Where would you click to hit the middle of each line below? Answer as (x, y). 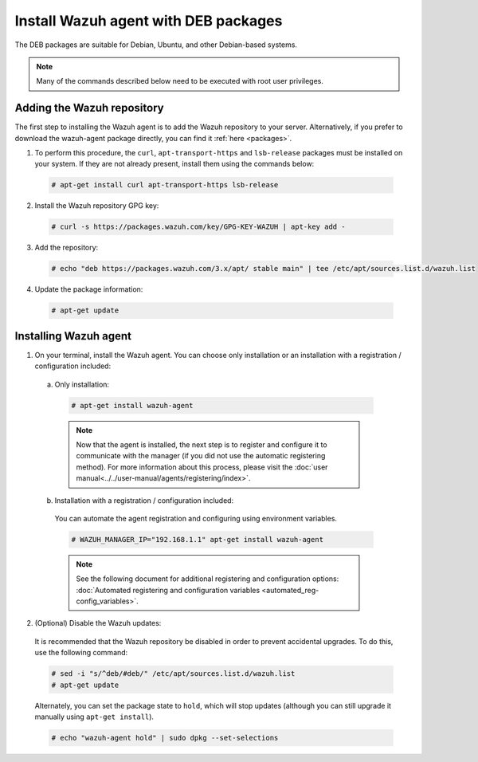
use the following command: (81, 653)
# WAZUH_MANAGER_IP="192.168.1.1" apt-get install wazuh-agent (198, 539)
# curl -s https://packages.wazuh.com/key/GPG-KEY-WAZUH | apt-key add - (198, 227)
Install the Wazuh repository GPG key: (97, 206)
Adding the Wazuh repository (89, 108)
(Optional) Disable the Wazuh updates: (98, 623)
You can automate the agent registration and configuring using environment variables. (196, 518)
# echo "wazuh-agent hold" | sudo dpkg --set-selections (165, 738)
